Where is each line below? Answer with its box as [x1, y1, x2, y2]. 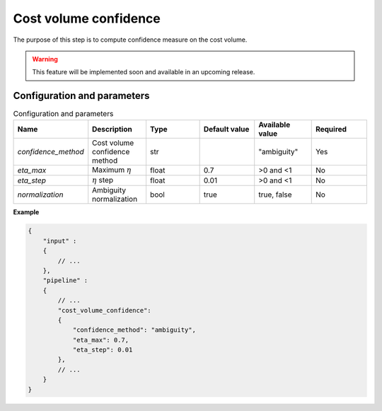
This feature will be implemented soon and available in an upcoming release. [32, 68, 255, 76]
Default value [203, 124, 250, 134]
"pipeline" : [42, 277, 88, 284]
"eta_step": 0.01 [72, 346, 133, 354]
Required [315, 124, 347, 134]
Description [92, 124, 132, 134]
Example [13, 208, 40, 216]
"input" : [42, 237, 77, 245]
